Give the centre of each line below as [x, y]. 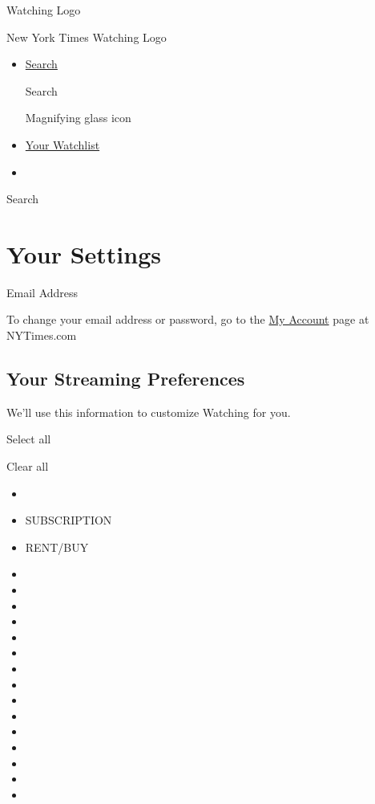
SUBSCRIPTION [69, 520]
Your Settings [84, 253]
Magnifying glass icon [78, 118]
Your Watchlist [62, 144]
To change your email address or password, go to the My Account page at [188, 319]
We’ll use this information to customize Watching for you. [149, 412]
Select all [29, 439]
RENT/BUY [57, 547]
